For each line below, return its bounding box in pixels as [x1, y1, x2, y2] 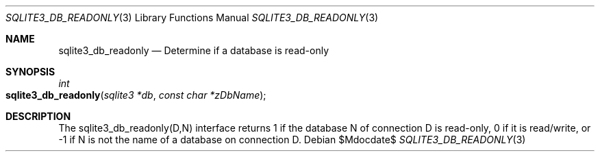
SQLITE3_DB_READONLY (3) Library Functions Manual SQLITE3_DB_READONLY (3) [5, 12, 379, 23]
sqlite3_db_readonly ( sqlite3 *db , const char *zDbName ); [5, 89, 266, 101]
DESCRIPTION [5, 110, 71, 122]
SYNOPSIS [5, 66, 55, 77]
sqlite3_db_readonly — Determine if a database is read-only [58, 45, 329, 56]
